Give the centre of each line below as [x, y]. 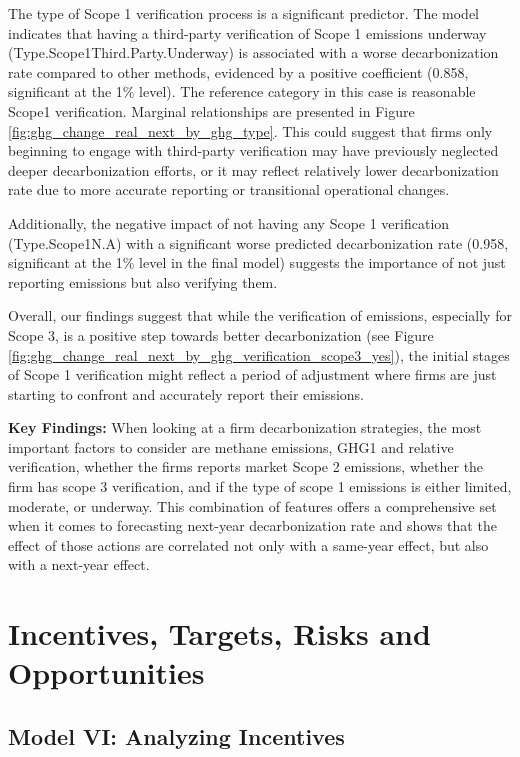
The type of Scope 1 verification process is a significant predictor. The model [244, 13]
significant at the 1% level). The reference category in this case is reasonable [242, 91]
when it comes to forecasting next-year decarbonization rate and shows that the [252, 525]
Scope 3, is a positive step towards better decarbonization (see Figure [221, 334]
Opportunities [106, 672]
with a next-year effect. [79, 564]
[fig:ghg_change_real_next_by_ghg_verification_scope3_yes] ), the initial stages [259, 354]
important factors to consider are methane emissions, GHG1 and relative [231, 446]
